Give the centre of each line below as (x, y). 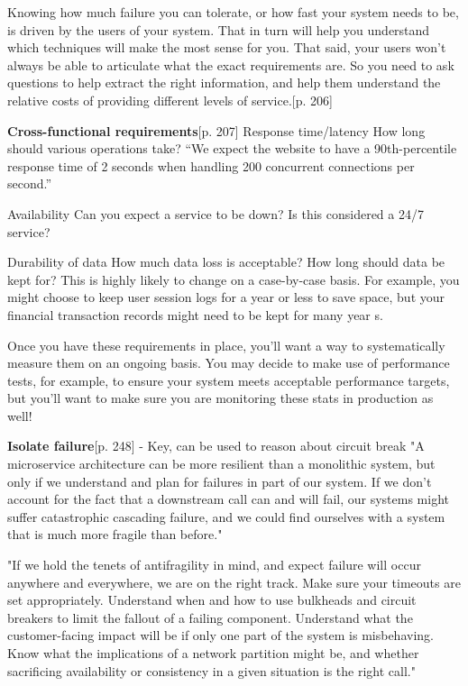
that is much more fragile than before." (115, 534)
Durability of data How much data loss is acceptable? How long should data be (226, 262)
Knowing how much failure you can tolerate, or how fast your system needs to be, (233, 12)
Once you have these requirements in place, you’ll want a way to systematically (226, 345)
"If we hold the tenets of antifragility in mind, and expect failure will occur (214, 565)
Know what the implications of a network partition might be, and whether (213, 653)
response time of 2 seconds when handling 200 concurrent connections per (211, 165)
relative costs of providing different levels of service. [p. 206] (170, 100)
